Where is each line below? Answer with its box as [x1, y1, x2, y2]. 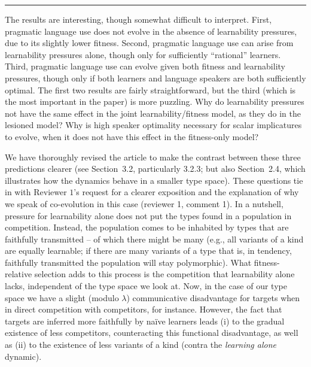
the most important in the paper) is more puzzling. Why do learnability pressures [5, 95, 304, 108]
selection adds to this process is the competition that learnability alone [34, 268, 295, 280]
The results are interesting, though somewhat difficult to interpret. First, [5, 13, 272, 25]
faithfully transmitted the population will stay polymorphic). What [5, 256, 252, 268]
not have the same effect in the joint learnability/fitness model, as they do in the [5, 107, 301, 119]
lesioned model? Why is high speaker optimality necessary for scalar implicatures [5, 119, 302, 131]
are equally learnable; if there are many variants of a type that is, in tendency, [5, 244, 292, 257]
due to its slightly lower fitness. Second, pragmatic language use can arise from [5, 37, 294, 49]
